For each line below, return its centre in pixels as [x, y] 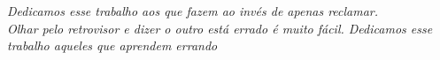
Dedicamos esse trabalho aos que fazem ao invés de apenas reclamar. [193, 11]
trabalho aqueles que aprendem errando [112, 45]
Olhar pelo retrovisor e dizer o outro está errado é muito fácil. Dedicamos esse [220, 28]
